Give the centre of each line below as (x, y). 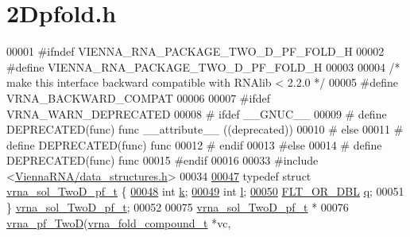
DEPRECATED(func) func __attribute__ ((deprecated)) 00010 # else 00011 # (205, 129)
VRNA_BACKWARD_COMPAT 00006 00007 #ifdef (138, 97)
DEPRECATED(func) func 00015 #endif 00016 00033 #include (162, 160)
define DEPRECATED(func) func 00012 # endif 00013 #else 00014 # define (194, 144)
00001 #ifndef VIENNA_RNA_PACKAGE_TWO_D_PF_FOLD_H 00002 (195, 51)
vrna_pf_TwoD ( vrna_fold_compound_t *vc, (119, 222)
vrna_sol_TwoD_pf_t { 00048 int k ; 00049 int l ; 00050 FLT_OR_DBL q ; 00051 (205, 191)
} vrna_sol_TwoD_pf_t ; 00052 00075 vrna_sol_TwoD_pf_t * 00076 (178, 207)
